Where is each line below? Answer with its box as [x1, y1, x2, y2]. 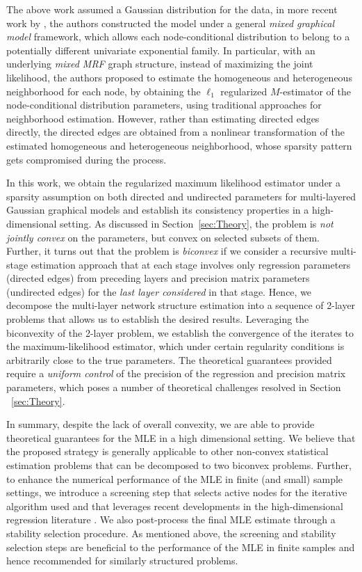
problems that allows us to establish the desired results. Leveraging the [6, 312, 309, 326]
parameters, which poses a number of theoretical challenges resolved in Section [6, 380, 341, 395]
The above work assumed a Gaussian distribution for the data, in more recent [6, 2, 338, 16]
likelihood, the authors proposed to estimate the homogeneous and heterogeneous [6, 70, 352, 84]
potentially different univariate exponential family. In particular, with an [6, 42, 315, 57]
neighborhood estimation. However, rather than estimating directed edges [6, 111, 320, 125]
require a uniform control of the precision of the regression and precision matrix [6, 366, 346, 381]
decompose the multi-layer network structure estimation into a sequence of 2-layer [6, 298, 356, 312]
